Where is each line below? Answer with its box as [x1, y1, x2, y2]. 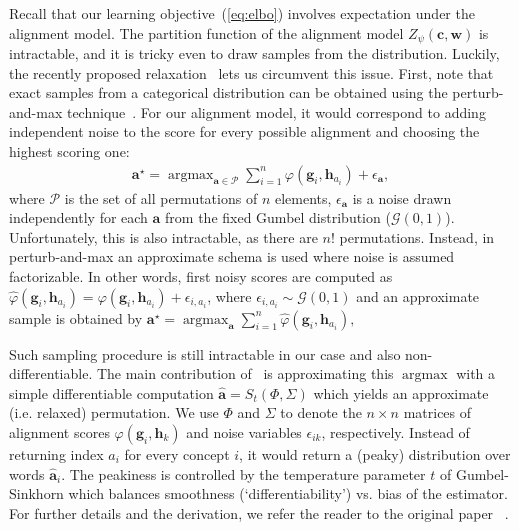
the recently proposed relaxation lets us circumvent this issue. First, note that [9, 62, 494, 83]
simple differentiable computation [9, 382, 214, 403]
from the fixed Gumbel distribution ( [165, 207, 391, 228]
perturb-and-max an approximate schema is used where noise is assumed [9, 246, 455, 267]
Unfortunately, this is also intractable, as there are [9, 226, 318, 247]
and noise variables [186, 421, 302, 442]
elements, [274, 187, 332, 208]
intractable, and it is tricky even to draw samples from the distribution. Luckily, [9, 43, 500, 64]
